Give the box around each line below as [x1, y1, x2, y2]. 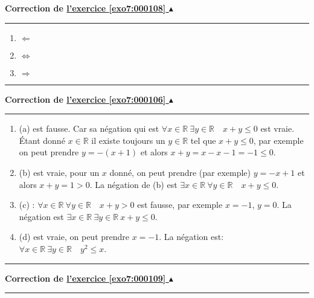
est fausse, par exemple [137, 198, 223, 211]
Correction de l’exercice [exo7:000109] [5, 271, 166, 284]
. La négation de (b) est [89, 178, 178, 190]
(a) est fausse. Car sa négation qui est [19, 122, 159, 135]
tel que [190, 134, 216, 146]
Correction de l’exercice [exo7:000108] [5, 2, 166, 14]
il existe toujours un [91, 134, 165, 146]
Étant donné [19, 134, 65, 146]
